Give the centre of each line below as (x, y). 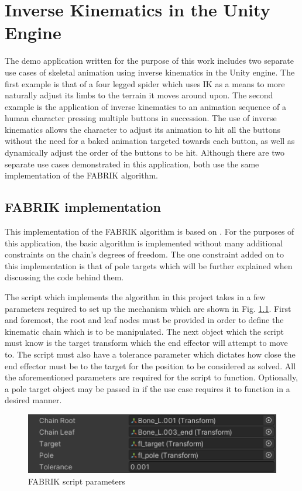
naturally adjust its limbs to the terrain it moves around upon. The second (139, 95)
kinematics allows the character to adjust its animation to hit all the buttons (143, 129)
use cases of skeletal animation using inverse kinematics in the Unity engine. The (150, 72)
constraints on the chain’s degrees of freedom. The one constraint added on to (144, 254)
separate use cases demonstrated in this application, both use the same (132, 164)
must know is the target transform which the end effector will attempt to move (146, 343)
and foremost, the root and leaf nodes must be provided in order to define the (144, 320)
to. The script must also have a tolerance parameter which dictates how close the (150, 354)
